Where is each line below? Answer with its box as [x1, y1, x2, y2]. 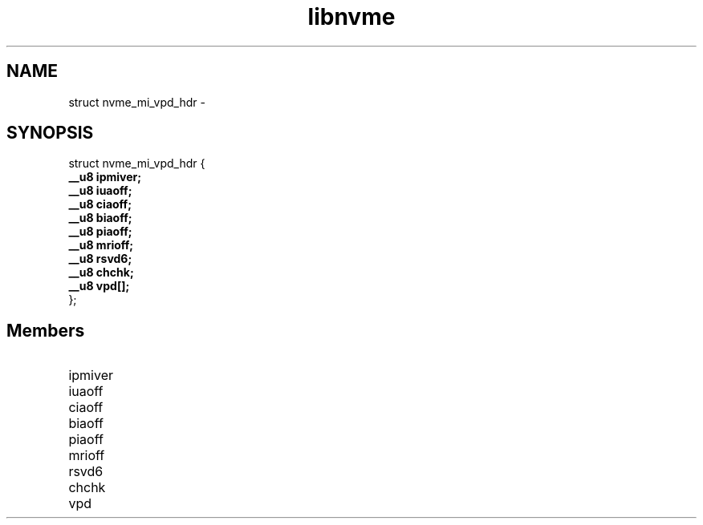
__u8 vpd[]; [68, 279, 130, 293]
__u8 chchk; [68, 265, 134, 280]
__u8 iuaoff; [68, 184, 132, 198]
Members [6, 320, 85, 341]
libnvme [307, 3, 396, 30]
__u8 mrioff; [68, 238, 134, 252]
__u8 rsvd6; [68, 252, 132, 266]
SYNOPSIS [6, 123, 94, 143]
